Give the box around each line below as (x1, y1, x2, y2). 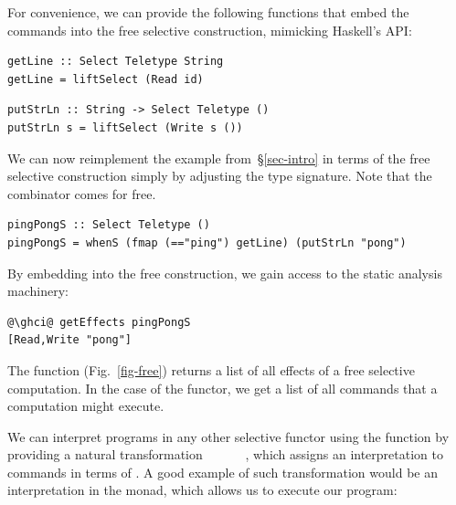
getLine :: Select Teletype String (7, 55, 224, 68)
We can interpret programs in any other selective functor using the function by (7, 426, 450, 446)
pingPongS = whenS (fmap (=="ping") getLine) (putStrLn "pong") (7, 236, 407, 249)
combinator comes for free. (7, 184, 156, 203)
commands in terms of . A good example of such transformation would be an (7, 462, 438, 481)
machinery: (7, 281, 69, 300)
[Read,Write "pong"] (7, 333, 133, 347)
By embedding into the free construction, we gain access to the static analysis (7, 263, 442, 282)
